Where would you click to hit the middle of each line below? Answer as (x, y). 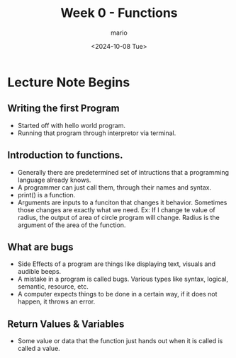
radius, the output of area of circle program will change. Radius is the (118, 217)
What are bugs (40, 247)
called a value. (39, 349)
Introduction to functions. (65, 155)
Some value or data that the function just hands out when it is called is (120, 341)
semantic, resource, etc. (53, 287)
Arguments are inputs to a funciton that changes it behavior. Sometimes (122, 202)
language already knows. (54, 180)
